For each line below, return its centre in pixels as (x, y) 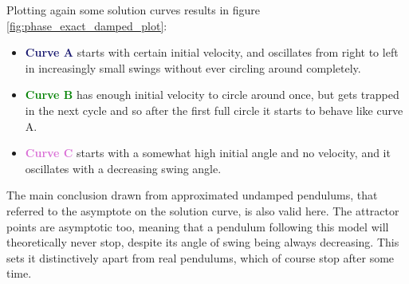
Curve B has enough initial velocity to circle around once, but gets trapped (212, 95)
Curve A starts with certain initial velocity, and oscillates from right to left (212, 52)
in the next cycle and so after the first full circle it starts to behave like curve (214, 110)
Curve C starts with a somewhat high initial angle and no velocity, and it (208, 153)
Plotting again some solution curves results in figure (134, 10)
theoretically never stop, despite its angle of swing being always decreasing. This (203, 242)
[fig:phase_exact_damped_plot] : (87, 25)
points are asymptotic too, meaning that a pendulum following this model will (198, 226)
